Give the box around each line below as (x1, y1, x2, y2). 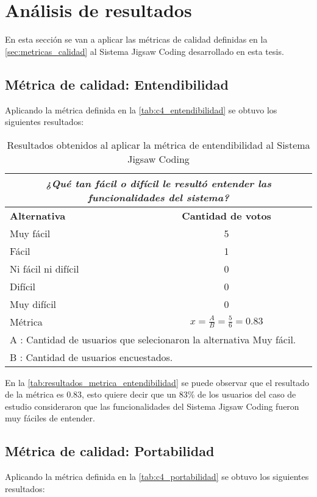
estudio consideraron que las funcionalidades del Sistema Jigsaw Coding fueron (5, 399, 299, 412)
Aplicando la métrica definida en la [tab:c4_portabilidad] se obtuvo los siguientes (5, 470, 309, 483)
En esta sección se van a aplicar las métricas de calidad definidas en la (5, 33, 268, 46)
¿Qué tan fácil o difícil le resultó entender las (45, 176, 272, 190)
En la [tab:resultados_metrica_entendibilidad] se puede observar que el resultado (5, 376, 309, 388)
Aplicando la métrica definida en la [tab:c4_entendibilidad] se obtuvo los (5, 103, 277, 116)
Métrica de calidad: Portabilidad (5, 442, 215, 460)
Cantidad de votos (182, 208, 271, 223)
